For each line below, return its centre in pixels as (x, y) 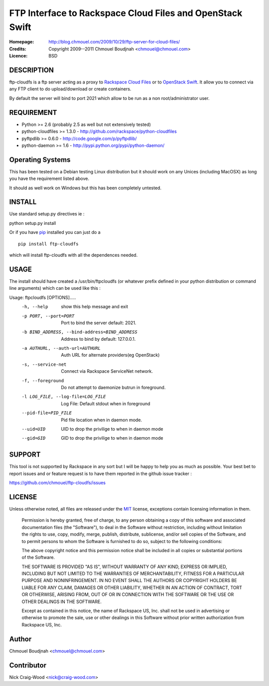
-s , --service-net (44, 364)
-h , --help (35, 307)
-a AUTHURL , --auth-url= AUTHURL (61, 348)
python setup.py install (33, 223)
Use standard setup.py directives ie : (47, 214)
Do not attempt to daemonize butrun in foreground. (113, 388)
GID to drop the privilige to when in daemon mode (112, 438)
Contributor (28, 665)
